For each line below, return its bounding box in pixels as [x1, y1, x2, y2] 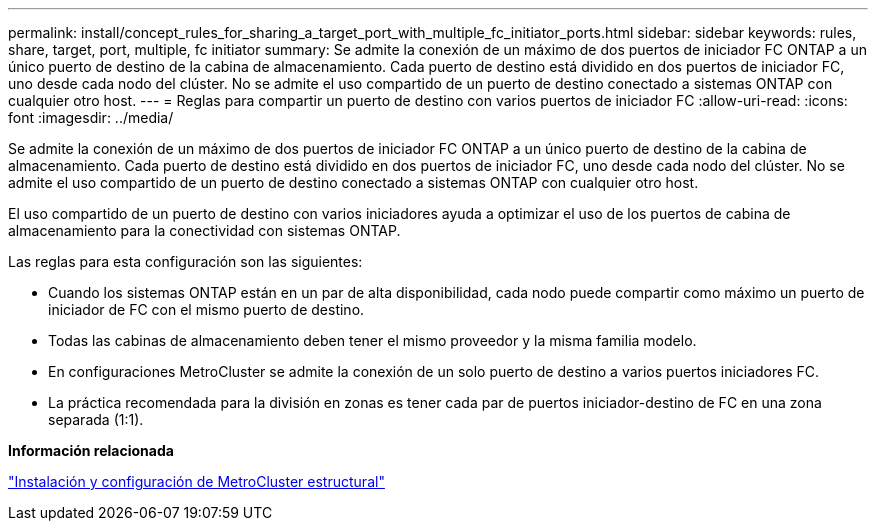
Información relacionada [8, 442, 174, 459]
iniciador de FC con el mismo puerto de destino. [48, 301, 365, 318]
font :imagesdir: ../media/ [8, 109, 174, 126]
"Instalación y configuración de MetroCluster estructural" [8, 473, 385, 490]
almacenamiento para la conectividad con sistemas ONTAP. [8, 222, 401, 239]
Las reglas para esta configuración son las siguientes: [8, 253, 363, 270]
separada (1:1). [48, 411, 144, 428]
